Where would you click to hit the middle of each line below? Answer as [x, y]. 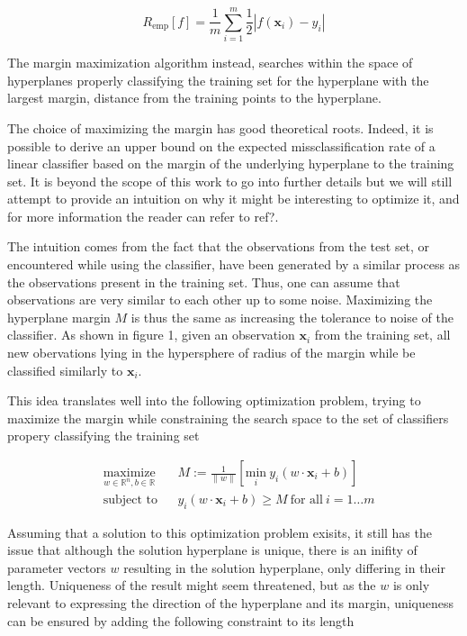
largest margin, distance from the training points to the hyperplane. [194, 98]
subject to [130, 500]
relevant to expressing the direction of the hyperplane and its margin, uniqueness [231, 603]
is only [411, 585]
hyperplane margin [59, 317]
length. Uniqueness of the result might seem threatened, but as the [192, 585]
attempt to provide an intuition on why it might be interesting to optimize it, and [233, 199]
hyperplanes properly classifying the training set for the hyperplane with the [218, 80]
